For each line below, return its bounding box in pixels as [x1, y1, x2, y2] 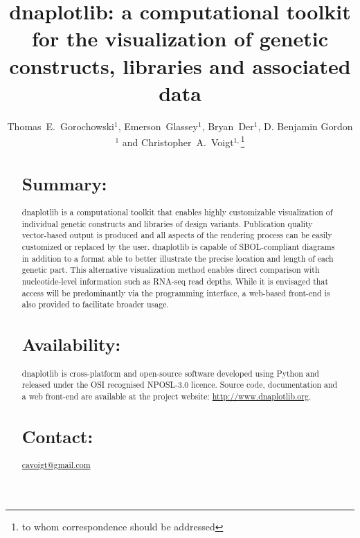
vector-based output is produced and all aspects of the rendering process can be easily [21, 229, 332, 241]
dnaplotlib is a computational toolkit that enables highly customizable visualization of [21, 206, 333, 218]
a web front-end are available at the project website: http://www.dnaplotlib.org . [21, 390, 312, 402]
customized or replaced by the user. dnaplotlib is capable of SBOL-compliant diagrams [21, 241, 335, 253]
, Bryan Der [201, 118, 254, 133]
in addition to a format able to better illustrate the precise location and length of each [21, 252, 334, 264]
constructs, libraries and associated [9, 51, 351, 80]
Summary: [21, 171, 107, 195]
